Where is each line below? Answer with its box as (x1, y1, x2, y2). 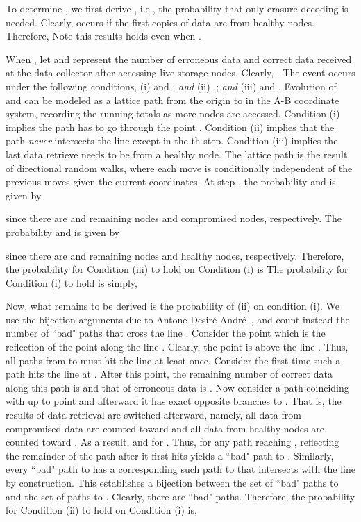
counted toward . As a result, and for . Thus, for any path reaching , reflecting (6, 435, 339, 449)
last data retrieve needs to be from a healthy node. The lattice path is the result (6, 146, 348, 161)
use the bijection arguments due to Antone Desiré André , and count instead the (6, 312, 350, 326)
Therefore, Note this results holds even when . (6, 28, 201, 43)
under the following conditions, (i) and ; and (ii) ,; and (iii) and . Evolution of (6, 78, 337, 93)
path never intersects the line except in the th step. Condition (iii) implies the (6, 133, 338, 148)
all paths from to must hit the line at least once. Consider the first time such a (6, 353, 341, 367)
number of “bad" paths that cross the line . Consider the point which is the (6, 326, 326, 340)
